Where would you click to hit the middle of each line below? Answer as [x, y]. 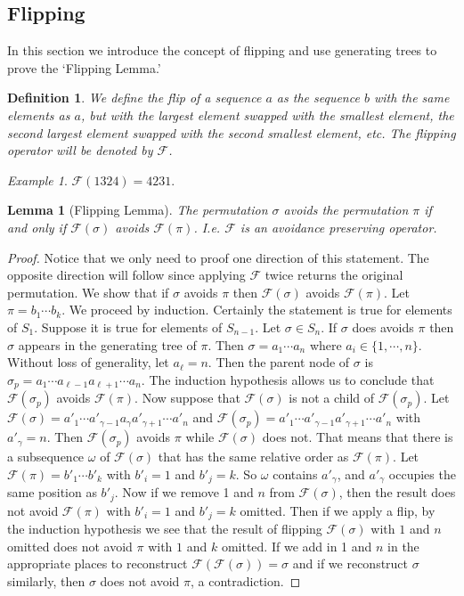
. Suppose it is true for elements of [128, 327]
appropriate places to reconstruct [98, 563]
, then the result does [397, 492]
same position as [52, 492]
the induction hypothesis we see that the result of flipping [165, 529]
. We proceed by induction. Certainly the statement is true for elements [257, 310]
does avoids [383, 327]
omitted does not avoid [70, 546]
